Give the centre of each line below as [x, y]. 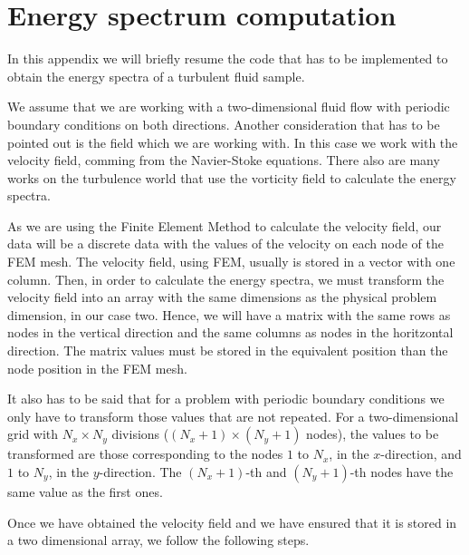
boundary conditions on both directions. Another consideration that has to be [224, 124]
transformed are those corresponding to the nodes [145, 454]
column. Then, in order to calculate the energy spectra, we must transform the [226, 279]
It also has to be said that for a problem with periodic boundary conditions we [226, 399]
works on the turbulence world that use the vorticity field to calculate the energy [232, 177]
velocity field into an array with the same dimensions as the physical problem [222, 297]
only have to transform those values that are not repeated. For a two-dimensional [233, 416]
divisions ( [140, 434]
